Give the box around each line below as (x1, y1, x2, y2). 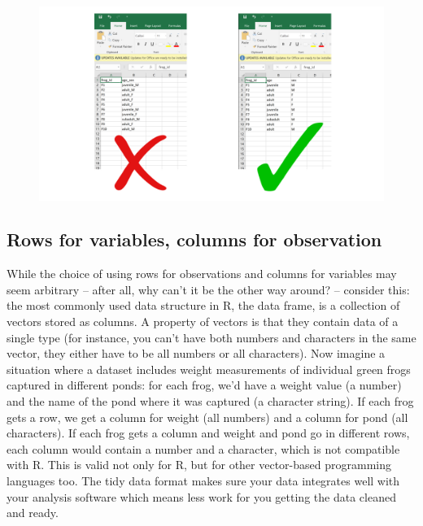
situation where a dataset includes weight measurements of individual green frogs (7, 360, 411, 377)
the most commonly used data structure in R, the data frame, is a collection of (7, 297, 400, 314)
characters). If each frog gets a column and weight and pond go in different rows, (7, 424, 410, 441)
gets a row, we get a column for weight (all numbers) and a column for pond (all (7, 408, 408, 425)
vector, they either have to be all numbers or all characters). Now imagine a (7, 345, 386, 362)
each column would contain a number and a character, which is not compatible (7, 440, 400, 457)
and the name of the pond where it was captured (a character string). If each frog (7, 393, 414, 410)
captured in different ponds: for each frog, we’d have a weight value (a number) (7, 376, 402, 393)
